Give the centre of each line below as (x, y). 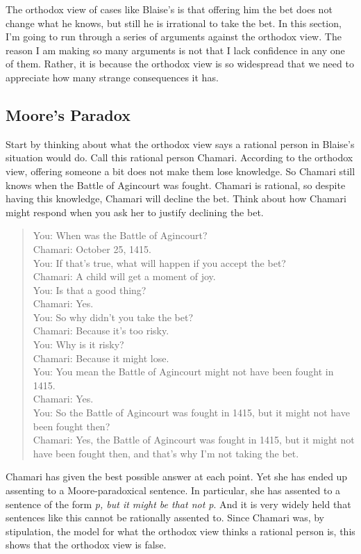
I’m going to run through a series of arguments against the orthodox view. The (174, 36)
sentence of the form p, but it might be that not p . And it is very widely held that (178, 504)
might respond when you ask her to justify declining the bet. (135, 212)
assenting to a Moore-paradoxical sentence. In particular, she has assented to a (173, 490)
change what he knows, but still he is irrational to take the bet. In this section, (174, 23)
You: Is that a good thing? (90, 290)
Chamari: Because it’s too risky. (101, 331)
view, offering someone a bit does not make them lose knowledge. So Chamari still (180, 171)
